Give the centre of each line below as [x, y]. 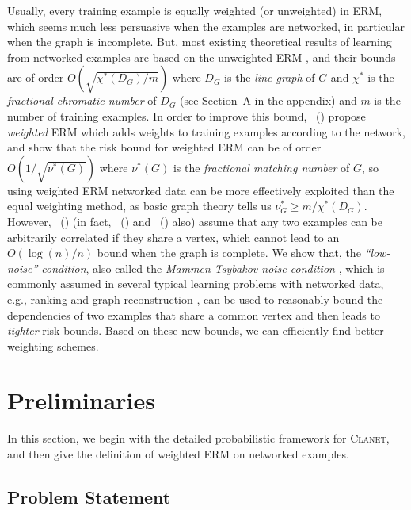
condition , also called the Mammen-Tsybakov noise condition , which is [213, 268]
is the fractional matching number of [261, 167]
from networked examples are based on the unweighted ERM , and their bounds [202, 57]
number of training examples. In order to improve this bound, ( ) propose [186, 115]
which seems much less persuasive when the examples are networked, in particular [206, 26]
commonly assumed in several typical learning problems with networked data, [196, 284]
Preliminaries [81, 400]
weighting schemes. [53, 345]
